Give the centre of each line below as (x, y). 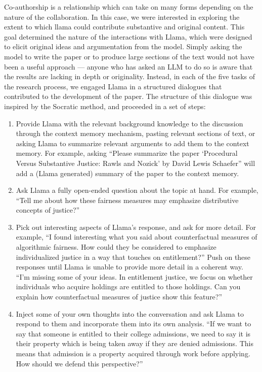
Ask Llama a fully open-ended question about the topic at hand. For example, (137, 190)
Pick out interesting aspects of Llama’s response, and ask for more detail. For (136, 227)
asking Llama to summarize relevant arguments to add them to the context (133, 143)
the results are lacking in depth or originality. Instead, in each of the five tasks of (129, 76)
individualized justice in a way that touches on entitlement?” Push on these (133, 257)
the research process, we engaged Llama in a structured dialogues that (113, 86)
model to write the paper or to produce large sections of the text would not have (129, 56)
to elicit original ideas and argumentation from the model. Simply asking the (123, 46)
